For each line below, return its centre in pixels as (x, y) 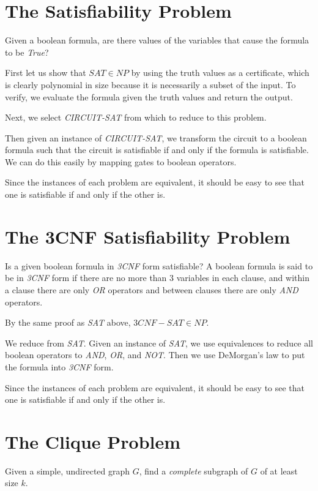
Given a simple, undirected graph (68, 470)
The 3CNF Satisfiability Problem (148, 236)
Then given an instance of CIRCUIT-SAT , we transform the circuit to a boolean (156, 137)
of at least (279, 470)
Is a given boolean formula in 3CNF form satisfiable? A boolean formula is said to (159, 265)
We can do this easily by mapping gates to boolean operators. (121, 161)
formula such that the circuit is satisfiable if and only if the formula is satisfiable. (157, 150)
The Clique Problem (93, 441)
